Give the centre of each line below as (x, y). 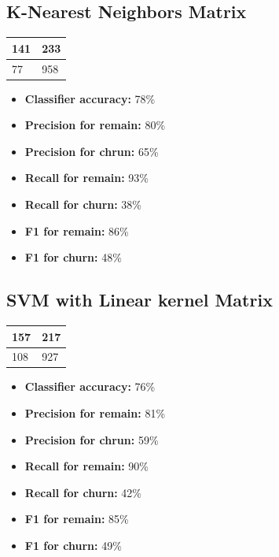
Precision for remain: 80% (95, 125)
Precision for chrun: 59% (92, 439)
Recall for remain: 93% (86, 178)
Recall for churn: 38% (83, 204)
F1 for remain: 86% (77, 230)
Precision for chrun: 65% (92, 151)
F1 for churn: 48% (73, 257)
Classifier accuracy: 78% (90, 98)
